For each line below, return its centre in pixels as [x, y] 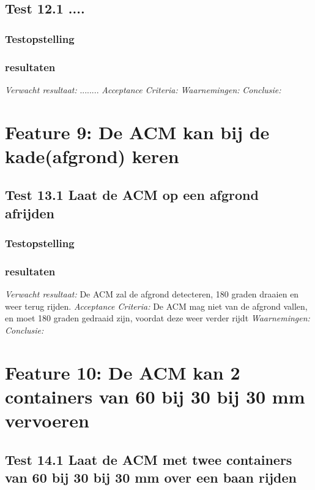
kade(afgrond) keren [92, 155]
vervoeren [47, 420]
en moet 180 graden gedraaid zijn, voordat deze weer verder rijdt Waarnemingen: [157, 318]
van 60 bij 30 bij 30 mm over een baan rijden [151, 477]
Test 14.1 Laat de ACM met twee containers [149, 459]
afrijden [30, 212]
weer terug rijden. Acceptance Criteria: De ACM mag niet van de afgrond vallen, [156, 306]
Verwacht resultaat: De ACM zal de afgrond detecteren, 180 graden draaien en [152, 294]
